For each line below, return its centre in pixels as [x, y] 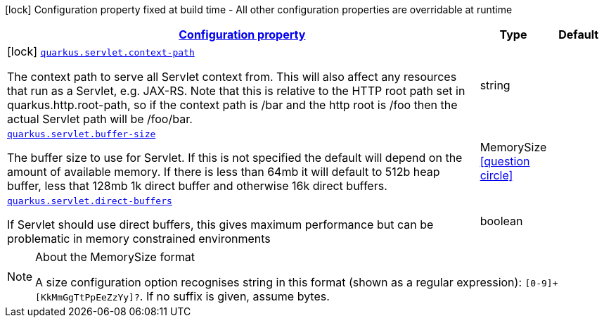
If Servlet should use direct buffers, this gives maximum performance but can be [220, 224]
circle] [496, 175]
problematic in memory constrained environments [139, 239]
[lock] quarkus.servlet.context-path [101, 51]
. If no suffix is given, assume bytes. [234, 296]
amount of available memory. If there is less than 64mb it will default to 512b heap [224, 172]
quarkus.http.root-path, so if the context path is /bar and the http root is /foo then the [232, 105]
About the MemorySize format [115, 257]
